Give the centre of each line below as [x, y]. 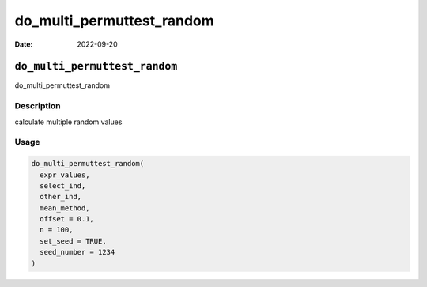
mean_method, [65, 208]
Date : [24, 44]
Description [38, 106]
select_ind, [63, 185]
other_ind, [61, 197]
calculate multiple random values [68, 122]
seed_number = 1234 [77, 252]
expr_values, [65, 175]
